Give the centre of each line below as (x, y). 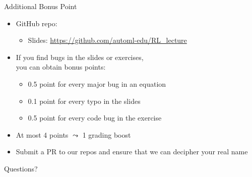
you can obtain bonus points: (61, 67)
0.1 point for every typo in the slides (84, 101)
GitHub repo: (37, 23)
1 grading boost (107, 134)
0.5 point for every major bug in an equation (97, 83)
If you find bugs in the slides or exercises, (80, 57)
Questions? (21, 168)
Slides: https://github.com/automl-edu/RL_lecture (107, 40)
